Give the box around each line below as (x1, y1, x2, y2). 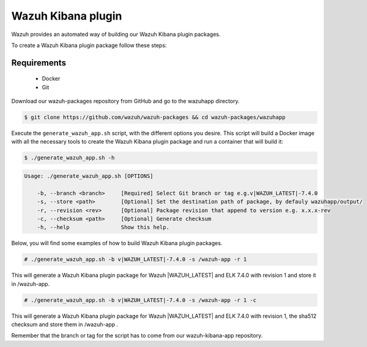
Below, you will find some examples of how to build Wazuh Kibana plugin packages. (11, 239, 223, 247)
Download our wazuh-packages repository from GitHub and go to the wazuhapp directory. (11, 98, 240, 105)
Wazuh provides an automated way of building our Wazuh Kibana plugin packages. (11, 31, 221, 38)
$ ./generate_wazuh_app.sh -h (24, 155, 115, 161)
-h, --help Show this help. (37, 224, 169, 231)
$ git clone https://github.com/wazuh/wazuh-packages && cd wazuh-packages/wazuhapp (24, 114, 286, 121)
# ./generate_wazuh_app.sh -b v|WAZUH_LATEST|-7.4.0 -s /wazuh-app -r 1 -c (24, 296, 257, 304)
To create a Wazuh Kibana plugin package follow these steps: (11, 42, 167, 49)
